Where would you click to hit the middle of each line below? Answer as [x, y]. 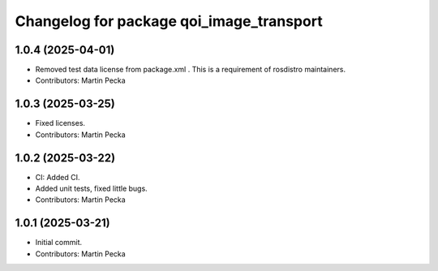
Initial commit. [59, 243]
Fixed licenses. [60, 123]
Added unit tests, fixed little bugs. [91, 189]
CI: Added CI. [58, 177]
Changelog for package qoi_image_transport [169, 21]
